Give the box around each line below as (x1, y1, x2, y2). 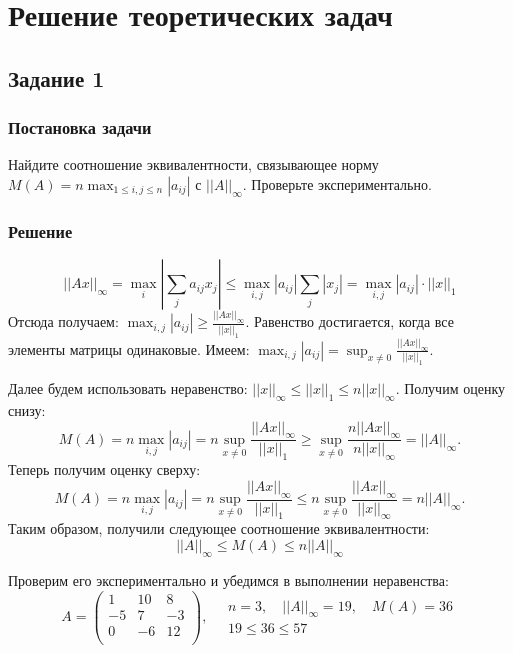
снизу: (8, 400, 46, 421)
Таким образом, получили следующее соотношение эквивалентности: (8, 518, 430, 539)
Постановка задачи (8, 115, 152, 140)
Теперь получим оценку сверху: (8, 459, 201, 480)
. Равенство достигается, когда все (245, 311, 454, 332)
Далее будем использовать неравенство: (8, 378, 248, 399)
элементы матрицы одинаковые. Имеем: (8, 338, 250, 359)
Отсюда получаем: (8, 311, 119, 332)
